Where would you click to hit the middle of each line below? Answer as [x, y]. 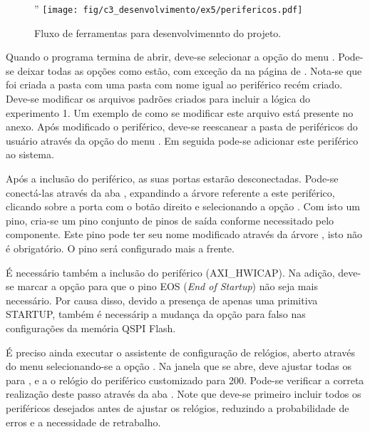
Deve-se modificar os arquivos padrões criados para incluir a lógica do [158, 99]
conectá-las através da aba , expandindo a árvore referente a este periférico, [170, 192]
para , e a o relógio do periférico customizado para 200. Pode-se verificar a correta [185, 380]
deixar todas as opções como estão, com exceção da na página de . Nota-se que [190, 70]
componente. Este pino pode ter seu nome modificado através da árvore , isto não [184, 234]
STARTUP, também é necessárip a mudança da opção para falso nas [156, 314]
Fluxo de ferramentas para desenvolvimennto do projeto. [158, 32]
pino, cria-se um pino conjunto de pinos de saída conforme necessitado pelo [170, 220]
